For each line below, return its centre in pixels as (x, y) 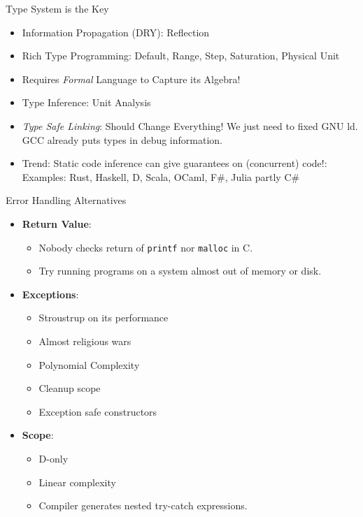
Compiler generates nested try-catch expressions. (143, 505)
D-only (54, 458)
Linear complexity (77, 482)
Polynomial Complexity (89, 364)
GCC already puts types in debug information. (122, 139)
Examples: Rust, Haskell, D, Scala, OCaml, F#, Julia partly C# (161, 176)
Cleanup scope (70, 388)
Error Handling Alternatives (66, 200)
